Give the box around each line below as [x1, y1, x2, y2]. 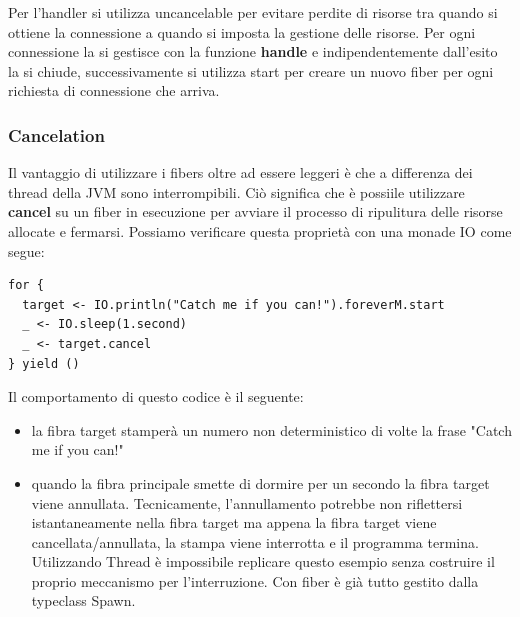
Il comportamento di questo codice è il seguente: [8, 386, 304, 407]
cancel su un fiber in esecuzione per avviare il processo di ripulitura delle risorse [8, 201, 503, 222]
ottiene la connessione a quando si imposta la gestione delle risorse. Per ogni [8, 21, 476, 42]
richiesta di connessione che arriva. [8, 80, 220, 101]
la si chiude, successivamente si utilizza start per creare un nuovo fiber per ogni [8, 60, 494, 81]
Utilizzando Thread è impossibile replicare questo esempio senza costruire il [31, 551, 495, 572]
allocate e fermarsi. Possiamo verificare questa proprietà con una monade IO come [8, 220, 512, 241]
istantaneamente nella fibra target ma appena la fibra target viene [31, 512, 437, 533]
